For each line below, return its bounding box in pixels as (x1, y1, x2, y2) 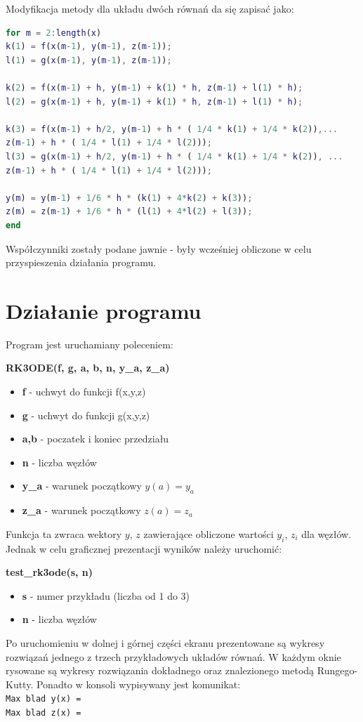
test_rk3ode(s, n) (6, 565, 93, 579)
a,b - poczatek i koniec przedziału (22, 431, 169, 446)
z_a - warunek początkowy (22, 503, 141, 518)
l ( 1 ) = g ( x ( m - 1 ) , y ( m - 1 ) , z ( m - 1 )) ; (6, 55, 172, 65)
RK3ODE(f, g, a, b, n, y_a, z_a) (6, 360, 170, 375)
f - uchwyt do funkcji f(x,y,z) (22, 384, 146, 398)
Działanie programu (6, 296, 202, 324)
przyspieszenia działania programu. (6, 255, 157, 270)
